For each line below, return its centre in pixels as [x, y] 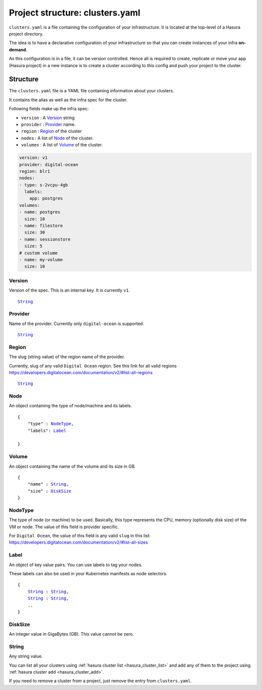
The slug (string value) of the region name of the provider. [67, 357]
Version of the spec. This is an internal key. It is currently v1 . [70, 290]
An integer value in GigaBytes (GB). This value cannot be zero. [72, 634]
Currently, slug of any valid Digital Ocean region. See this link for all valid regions [93, 366]
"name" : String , [48, 484]
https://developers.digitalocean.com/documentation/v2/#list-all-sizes [78, 542]
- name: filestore [41, 226]
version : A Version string [48, 118]
